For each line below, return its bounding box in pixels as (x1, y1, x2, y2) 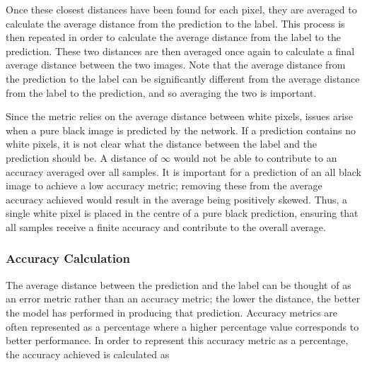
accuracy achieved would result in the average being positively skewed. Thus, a (6, 191, 347, 206)
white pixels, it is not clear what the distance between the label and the (6, 136, 318, 151)
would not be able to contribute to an (173, 150, 337, 165)
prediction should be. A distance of (6, 150, 158, 165)
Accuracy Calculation (6, 249, 130, 267)
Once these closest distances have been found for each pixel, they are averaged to (6, 2, 357, 16)
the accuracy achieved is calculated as (6, 346, 170, 361)
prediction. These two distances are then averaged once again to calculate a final (6, 43, 355, 58)
